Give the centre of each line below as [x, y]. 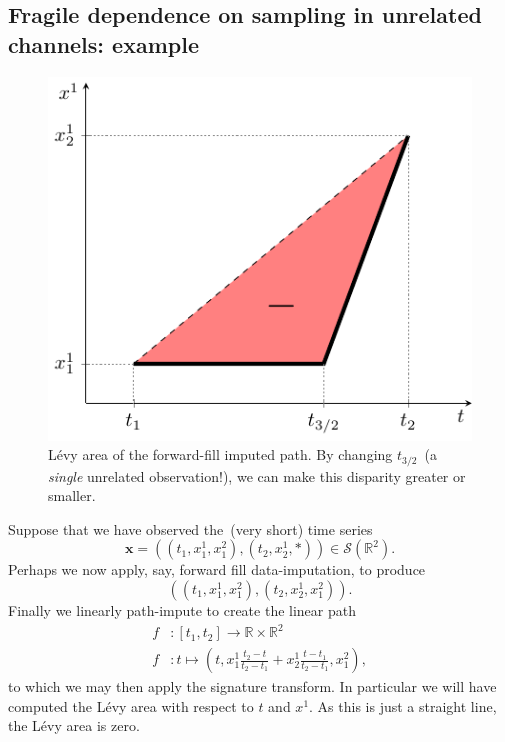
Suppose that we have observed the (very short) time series [190, 528]
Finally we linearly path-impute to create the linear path [182, 609]
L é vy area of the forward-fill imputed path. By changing [220, 454]
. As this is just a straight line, [403, 705]
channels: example [103, 43]
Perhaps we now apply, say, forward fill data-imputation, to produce [217, 569]
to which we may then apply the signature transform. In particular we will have [252, 686]
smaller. [72, 495]
